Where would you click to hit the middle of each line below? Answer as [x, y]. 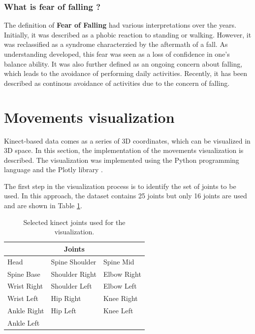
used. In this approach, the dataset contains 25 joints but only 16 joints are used [126, 196]
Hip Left [64, 311]
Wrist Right [25, 286]
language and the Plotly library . [53, 169]
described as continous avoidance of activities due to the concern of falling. [117, 83]
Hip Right [66, 298]
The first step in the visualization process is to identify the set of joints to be [120, 186]
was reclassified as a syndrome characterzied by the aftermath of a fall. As [116, 44]
